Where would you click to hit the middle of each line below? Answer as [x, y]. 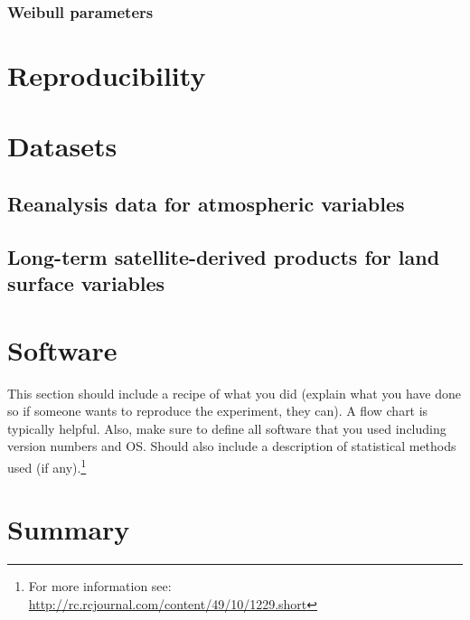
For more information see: [100, 586]
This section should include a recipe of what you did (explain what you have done [234, 393]
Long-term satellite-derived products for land [224, 256]
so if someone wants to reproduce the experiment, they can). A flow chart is [218, 411]
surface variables [86, 283]
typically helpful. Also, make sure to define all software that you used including [227, 428]
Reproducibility [107, 75]
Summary [69, 529]
